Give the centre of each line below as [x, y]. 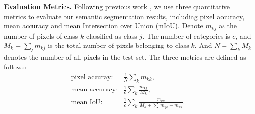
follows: [15, 66]
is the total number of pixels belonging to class [118, 45]
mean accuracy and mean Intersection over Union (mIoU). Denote [104, 26]
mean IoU [86, 102]
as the [228, 26]
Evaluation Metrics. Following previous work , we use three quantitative [117, 6]
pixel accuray [91, 77]
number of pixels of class [41, 35]
